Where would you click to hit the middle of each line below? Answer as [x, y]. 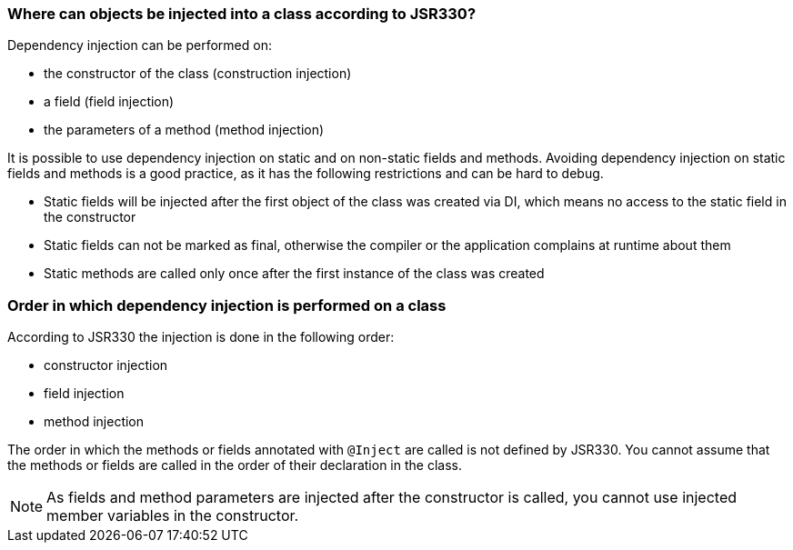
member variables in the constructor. [173, 516]
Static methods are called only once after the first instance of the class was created [294, 274]
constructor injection [106, 365]
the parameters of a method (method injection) [184, 130]
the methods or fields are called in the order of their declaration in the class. [235, 465]
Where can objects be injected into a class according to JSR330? [242, 14]
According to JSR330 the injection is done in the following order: [201, 337]
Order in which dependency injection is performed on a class [227, 305]
